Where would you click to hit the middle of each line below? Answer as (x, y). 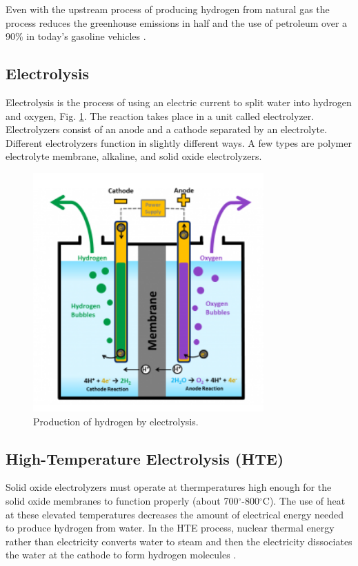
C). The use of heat (304, 500)
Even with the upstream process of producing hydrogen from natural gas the (168, 9)
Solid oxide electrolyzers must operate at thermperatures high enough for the (169, 487)
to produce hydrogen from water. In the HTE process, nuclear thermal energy (170, 528)
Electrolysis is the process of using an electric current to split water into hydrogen (179, 102)
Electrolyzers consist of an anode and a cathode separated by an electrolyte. (167, 129)
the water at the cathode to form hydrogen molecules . (121, 555)
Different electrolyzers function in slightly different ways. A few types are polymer (179, 142)
